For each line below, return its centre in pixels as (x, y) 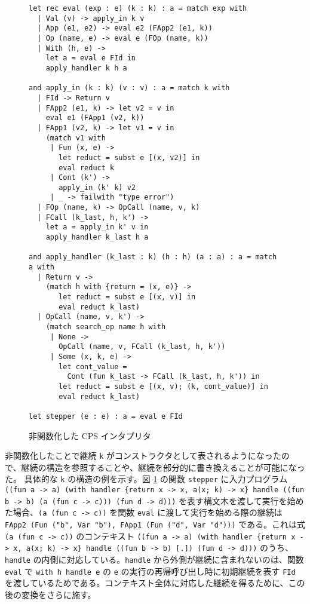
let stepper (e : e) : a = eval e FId (106, 416)
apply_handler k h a (86, 68)
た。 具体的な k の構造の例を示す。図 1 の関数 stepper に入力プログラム (146, 479)
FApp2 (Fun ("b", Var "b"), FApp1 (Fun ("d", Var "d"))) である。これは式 (155, 524)
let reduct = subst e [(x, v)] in (127, 297)
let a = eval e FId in (90, 58)
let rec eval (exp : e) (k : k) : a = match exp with (138, 8)
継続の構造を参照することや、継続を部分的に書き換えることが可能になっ (163, 467)
